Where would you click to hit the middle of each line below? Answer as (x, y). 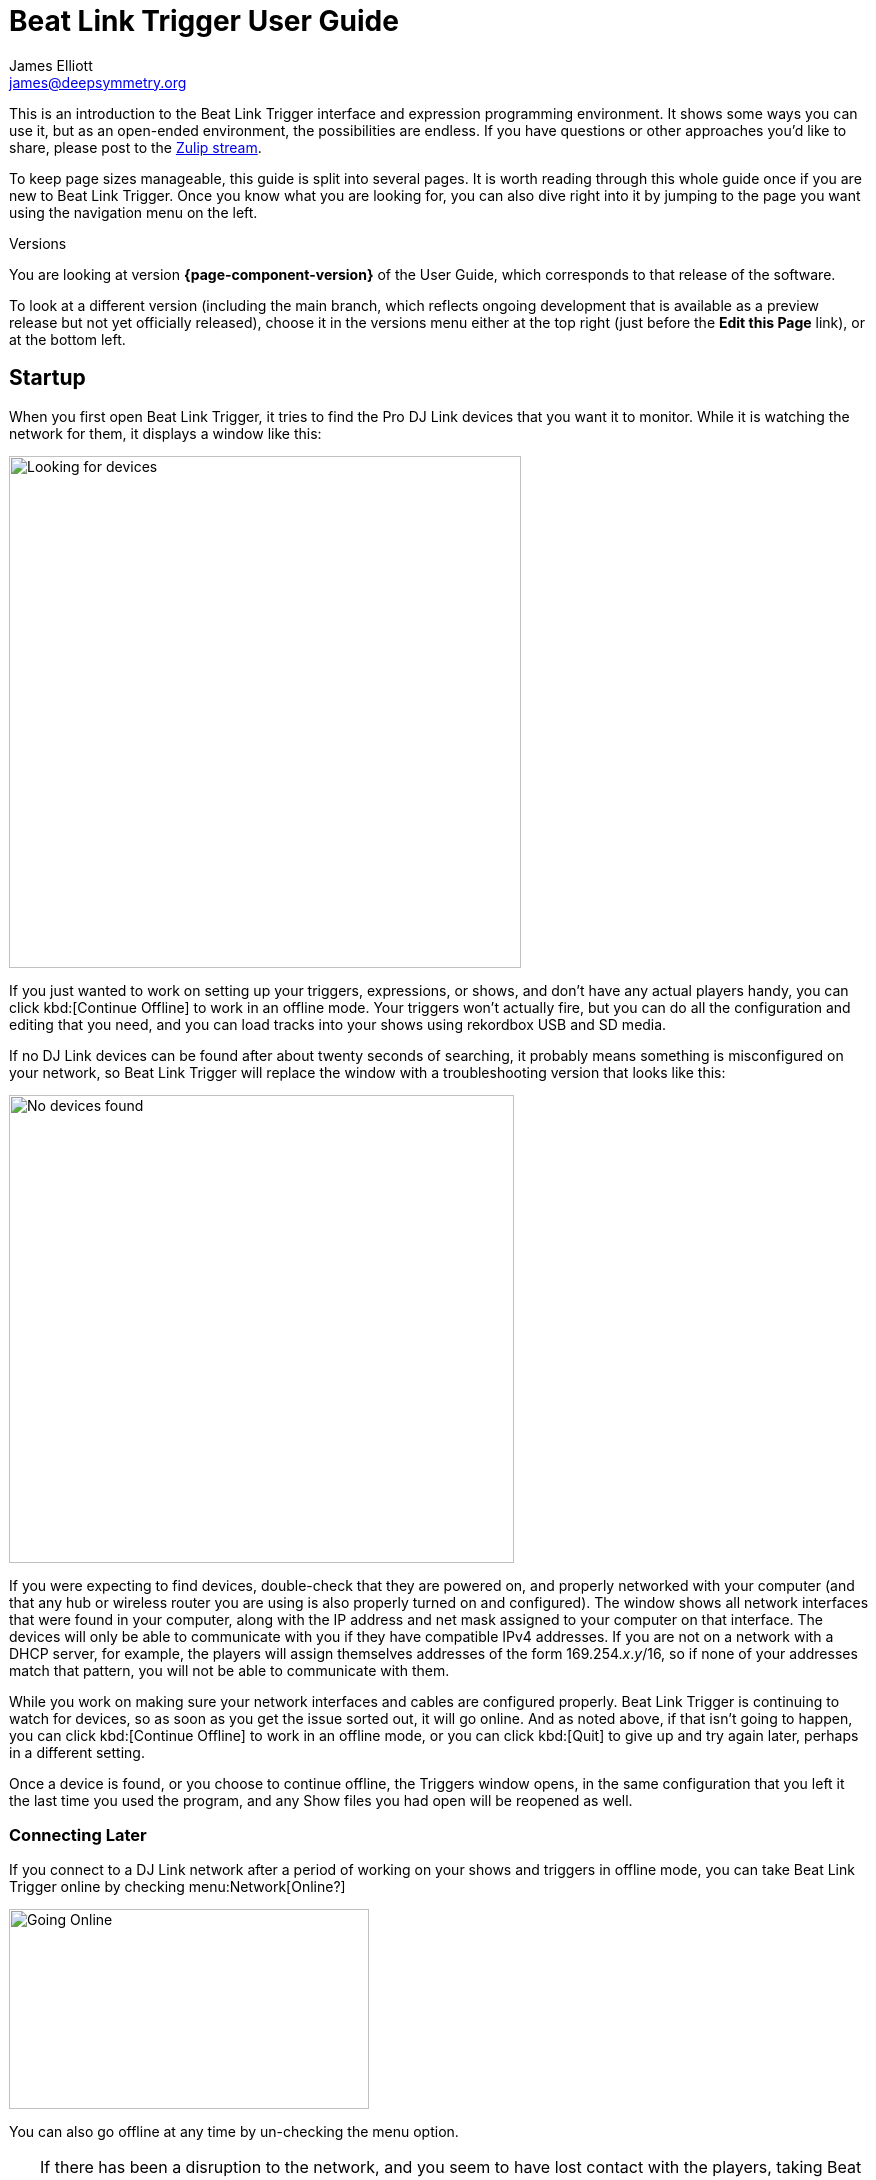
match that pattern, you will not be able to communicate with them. (229, 1670)
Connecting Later (78, 1834)
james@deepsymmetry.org (98, 82)
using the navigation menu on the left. (133, 212)
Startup (47, 378)
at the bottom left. (67, 339)
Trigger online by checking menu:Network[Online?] (177, 1887)
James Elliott (51, 65)
